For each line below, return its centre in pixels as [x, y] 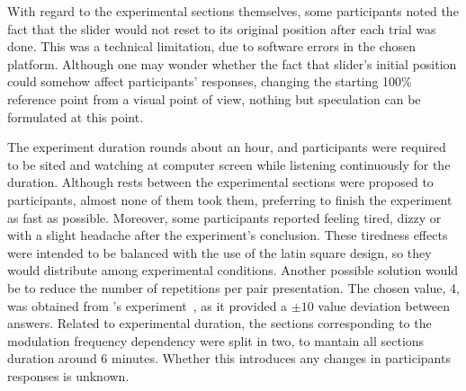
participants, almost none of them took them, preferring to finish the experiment [230, 199]
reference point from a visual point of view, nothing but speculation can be [214, 98]
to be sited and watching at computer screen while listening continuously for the [229, 164]
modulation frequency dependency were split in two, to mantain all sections [216, 340]
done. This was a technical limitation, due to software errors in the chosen [211, 46]
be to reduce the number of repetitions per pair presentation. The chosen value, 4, [233, 287]
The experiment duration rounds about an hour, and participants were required [227, 147]
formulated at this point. [76, 116]
